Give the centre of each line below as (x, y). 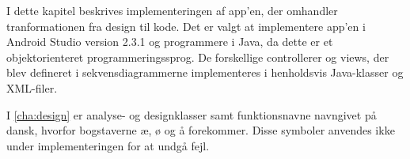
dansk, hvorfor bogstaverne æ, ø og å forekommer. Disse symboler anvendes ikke (201, 130)
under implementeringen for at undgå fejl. (108, 145)
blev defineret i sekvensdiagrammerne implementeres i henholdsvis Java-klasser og (205, 72)
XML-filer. (32, 87)
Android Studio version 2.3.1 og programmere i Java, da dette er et (170, 42)
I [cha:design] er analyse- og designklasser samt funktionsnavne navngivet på (192, 114)
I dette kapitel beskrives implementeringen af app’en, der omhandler (172, 10)
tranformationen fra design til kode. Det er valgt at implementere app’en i (186, 26)
